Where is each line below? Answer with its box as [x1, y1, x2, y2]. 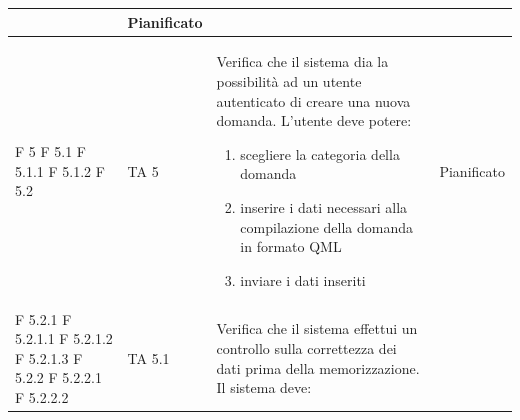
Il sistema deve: [216, 377, 312, 398]
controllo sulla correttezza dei [216, 337, 397, 358]
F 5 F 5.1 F [15, 140, 86, 161]
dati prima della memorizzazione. [216, 357, 420, 378]
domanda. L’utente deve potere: [216, 110, 412, 131]
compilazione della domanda [240, 216, 414, 237]
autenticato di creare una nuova [216, 90, 411, 111]
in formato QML [240, 236, 342, 257]
